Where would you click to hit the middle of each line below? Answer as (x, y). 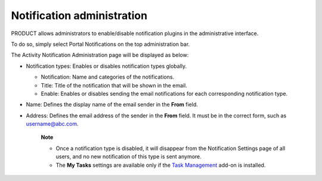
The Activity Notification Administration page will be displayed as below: (100, 55)
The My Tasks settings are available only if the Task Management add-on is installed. (161, 165)
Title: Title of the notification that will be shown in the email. (114, 85)
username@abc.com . (52, 124)
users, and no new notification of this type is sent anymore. (129, 157)
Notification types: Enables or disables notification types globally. (106, 66)
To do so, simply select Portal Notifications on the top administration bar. (100, 44)
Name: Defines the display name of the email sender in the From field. (112, 105)
